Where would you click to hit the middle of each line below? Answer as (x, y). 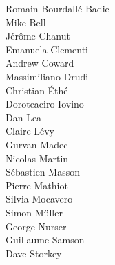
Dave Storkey (34, 253)
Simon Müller (34, 212)
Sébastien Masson (43, 172)
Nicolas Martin (37, 158)
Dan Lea (24, 117)
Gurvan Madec (37, 144)
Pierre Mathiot (37, 185)
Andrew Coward (40, 63)
